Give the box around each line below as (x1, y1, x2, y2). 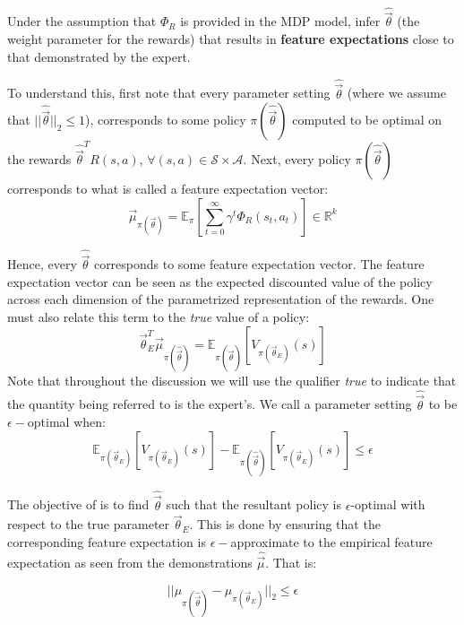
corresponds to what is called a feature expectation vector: (7, 179, 329, 198)
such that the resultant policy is (166, 495, 341, 514)
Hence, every (7, 255, 77, 273)
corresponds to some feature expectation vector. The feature (93, 255, 425, 273)
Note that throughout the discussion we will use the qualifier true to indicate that (7, 370, 457, 389)
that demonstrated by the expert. (7, 47, 191, 65)
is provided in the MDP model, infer (180, 12, 381, 30)
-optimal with (350, 495, 425, 514)
